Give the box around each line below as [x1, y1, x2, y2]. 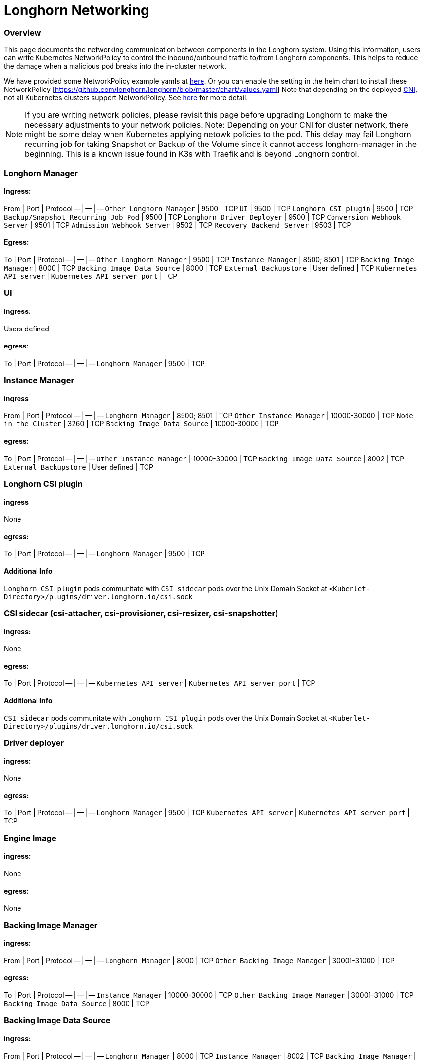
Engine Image [4, 833, 56, 843]
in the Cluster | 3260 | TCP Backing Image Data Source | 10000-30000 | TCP [4, 420, 279, 428]
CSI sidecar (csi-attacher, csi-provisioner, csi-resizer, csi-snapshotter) [4, 608, 278, 618]
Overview [4, 27, 41, 37]
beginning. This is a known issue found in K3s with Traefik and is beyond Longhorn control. [25, 149, 360, 159]
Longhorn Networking [4, 2, 149, 18]
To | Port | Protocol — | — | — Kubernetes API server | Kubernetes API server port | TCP [4, 679, 315, 688]
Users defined [4, 324, 49, 333]
